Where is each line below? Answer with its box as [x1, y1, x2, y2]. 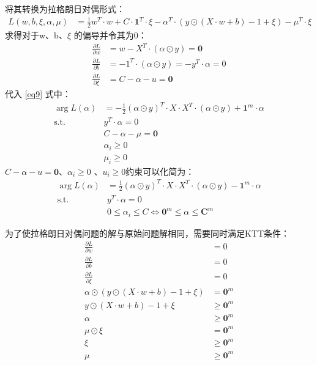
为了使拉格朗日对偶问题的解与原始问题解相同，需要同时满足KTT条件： [5, 226, 290, 239]
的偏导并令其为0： [73, 28, 147, 41]
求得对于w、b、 [5, 28, 67, 41]
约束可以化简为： [125, 164, 195, 177]
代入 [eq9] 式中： [5, 87, 71, 100]
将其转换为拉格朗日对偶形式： [5, 2, 125, 15]
